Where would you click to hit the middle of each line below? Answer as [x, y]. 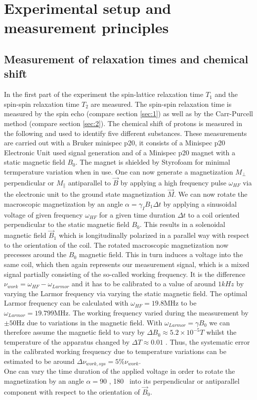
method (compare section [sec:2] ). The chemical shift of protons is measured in [123, 123]
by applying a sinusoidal [200, 203]
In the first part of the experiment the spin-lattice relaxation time [104, 94]
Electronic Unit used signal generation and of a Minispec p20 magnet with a [120, 152]
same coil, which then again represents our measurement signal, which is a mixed [127, 264]
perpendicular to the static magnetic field [67, 224]
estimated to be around [39, 361]
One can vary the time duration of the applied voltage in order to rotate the [120, 371]
